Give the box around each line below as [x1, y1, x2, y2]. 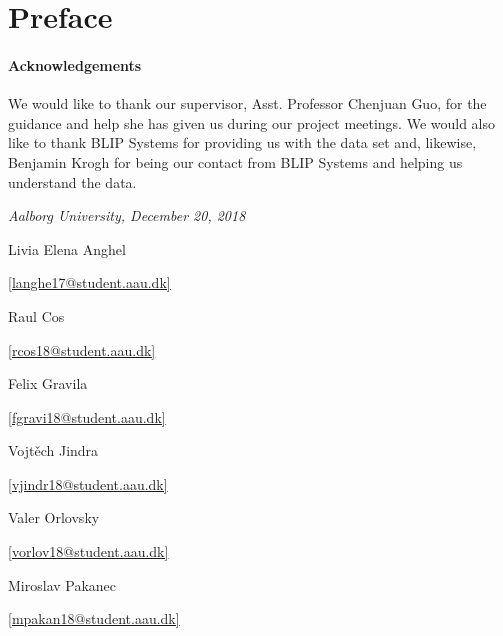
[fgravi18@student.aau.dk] [8, 406, 166, 427]
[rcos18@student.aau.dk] [8, 339, 156, 360]
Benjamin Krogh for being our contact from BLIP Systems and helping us [8, 151, 463, 172]
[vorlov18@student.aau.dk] [8, 541, 169, 562]
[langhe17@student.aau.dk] [8, 272, 171, 293]
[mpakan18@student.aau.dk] [8, 608, 180, 629]
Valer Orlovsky [8, 507, 100, 528]
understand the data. [8, 171, 137, 192]
